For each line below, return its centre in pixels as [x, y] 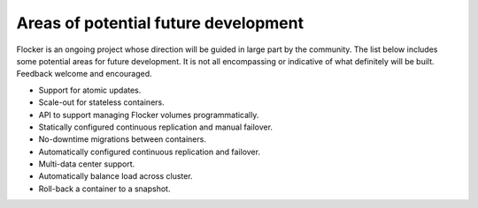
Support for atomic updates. [90, 90]
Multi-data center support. [87, 164]
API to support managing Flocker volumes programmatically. [149, 115]
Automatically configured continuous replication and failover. [150, 152]
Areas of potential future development [160, 23]
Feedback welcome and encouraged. [84, 74]
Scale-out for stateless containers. [102, 102]
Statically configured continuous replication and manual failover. [156, 127]
